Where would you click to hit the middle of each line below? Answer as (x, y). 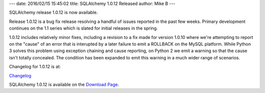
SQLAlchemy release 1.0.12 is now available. (53, 13)
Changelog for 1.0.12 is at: (35, 67)
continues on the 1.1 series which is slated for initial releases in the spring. (83, 28)
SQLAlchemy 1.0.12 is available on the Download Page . (64, 84)
